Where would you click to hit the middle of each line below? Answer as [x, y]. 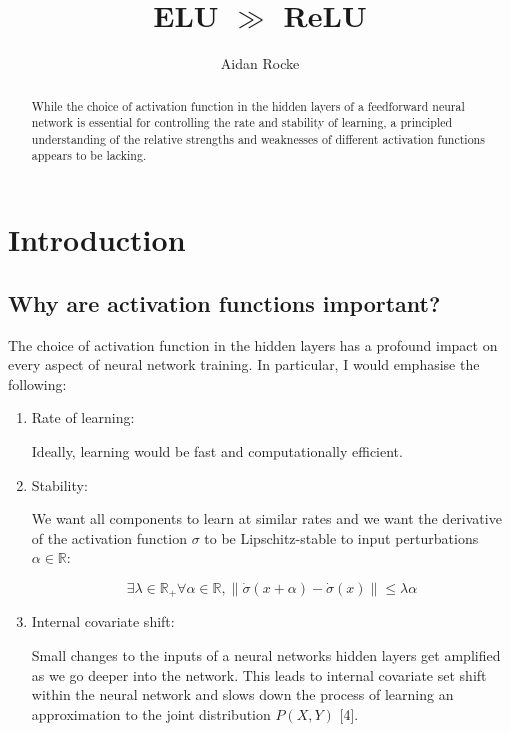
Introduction [97, 239]
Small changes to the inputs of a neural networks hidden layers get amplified [266, 654]
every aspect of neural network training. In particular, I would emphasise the [244, 364]
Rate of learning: [83, 417]
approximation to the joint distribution [151, 713]
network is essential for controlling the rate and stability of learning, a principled [242, 122]
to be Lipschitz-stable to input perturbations [341, 537]
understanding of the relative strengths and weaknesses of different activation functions [258, 138]
